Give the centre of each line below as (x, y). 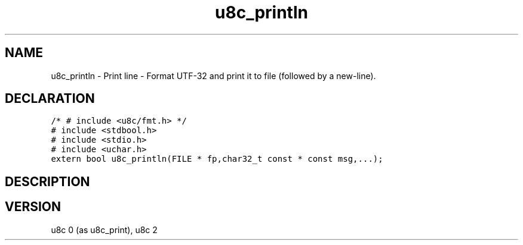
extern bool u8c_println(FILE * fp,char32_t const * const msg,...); (217, 159)
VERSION (33, 207)
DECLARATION (50, 99)
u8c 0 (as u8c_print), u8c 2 (104, 230)
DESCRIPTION (47, 181)
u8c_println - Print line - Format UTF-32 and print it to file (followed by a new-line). (213, 76)
